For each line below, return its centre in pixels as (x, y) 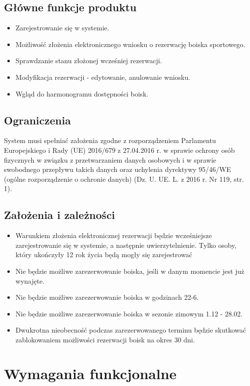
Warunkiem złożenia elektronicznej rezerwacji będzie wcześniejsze (113, 235)
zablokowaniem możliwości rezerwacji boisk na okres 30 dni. (105, 339)
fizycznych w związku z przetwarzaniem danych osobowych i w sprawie (110, 159)
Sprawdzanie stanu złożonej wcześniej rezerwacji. (89, 60)
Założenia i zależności (60, 215)
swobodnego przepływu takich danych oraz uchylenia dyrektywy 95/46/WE (118, 169)
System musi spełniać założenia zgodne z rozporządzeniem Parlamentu (110, 140)
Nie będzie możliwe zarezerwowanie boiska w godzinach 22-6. (107, 297)
